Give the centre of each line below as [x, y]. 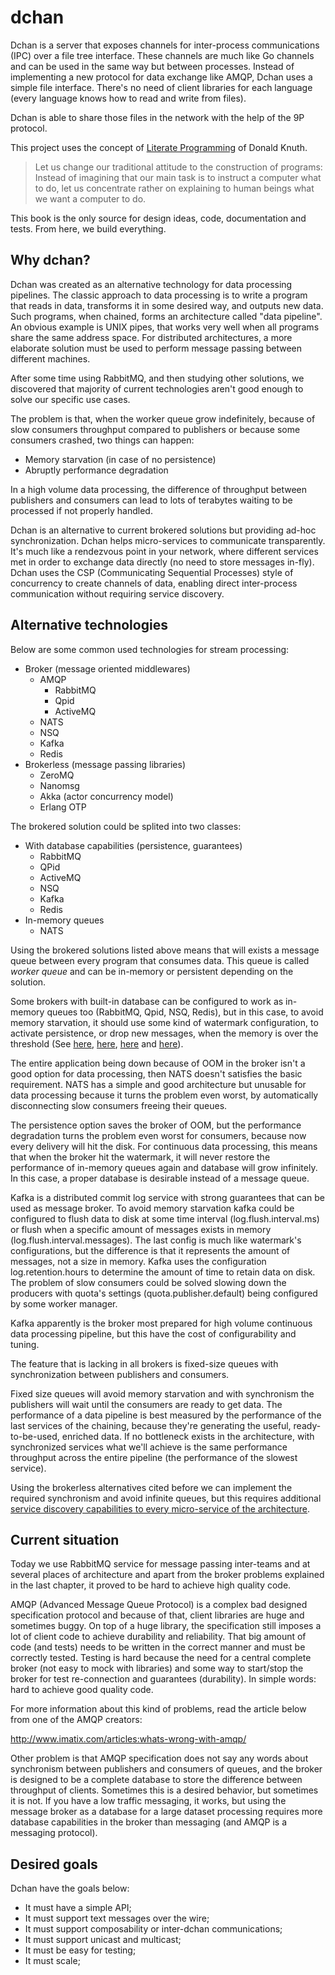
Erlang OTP [63, 807]
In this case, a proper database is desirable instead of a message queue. [160, 1178]
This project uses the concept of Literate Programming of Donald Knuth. [159, 147]
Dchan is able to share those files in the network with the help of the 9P [157, 117]
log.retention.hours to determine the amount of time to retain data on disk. [163, 1272]
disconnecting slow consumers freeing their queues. [119, 1105]
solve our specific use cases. [70, 399]
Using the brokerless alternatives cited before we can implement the [151, 1487]
